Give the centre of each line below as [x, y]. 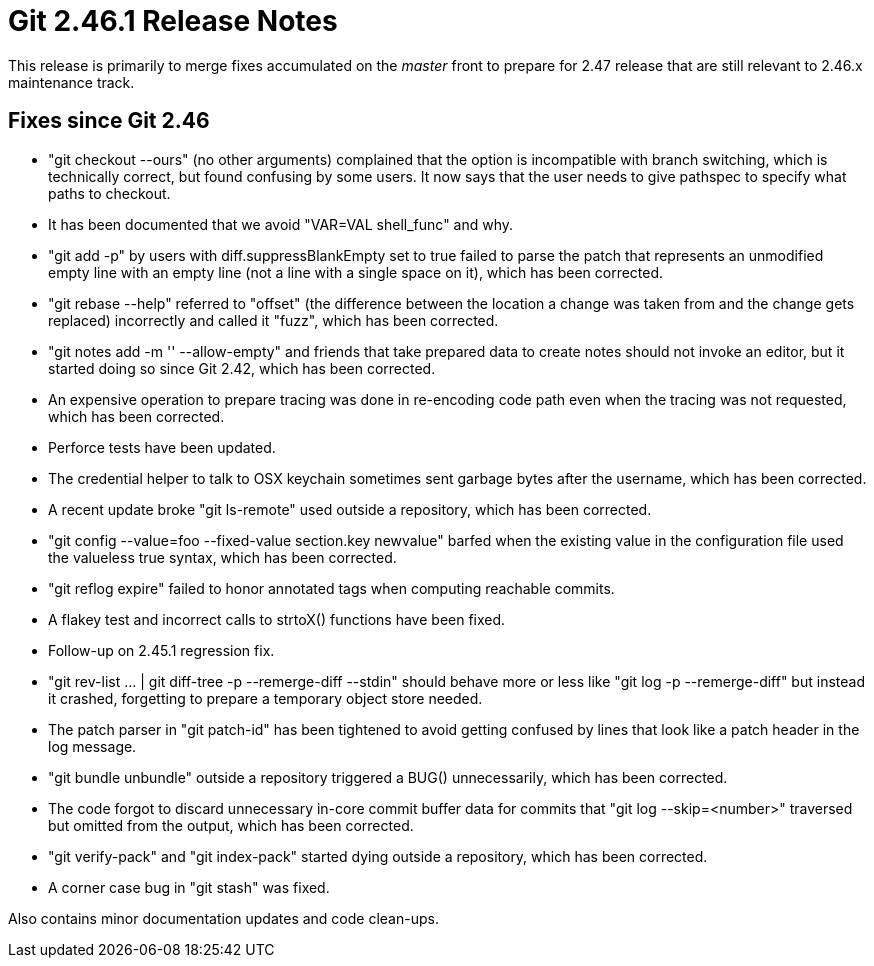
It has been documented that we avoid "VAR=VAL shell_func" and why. [281, 224]
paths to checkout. [109, 193]
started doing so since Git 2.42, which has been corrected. [242, 368]
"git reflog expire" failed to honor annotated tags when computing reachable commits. [331, 588]
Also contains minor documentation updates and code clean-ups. [223, 918]
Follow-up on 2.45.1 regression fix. [161, 650]
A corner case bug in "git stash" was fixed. [189, 887]
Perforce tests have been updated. [162, 447]
